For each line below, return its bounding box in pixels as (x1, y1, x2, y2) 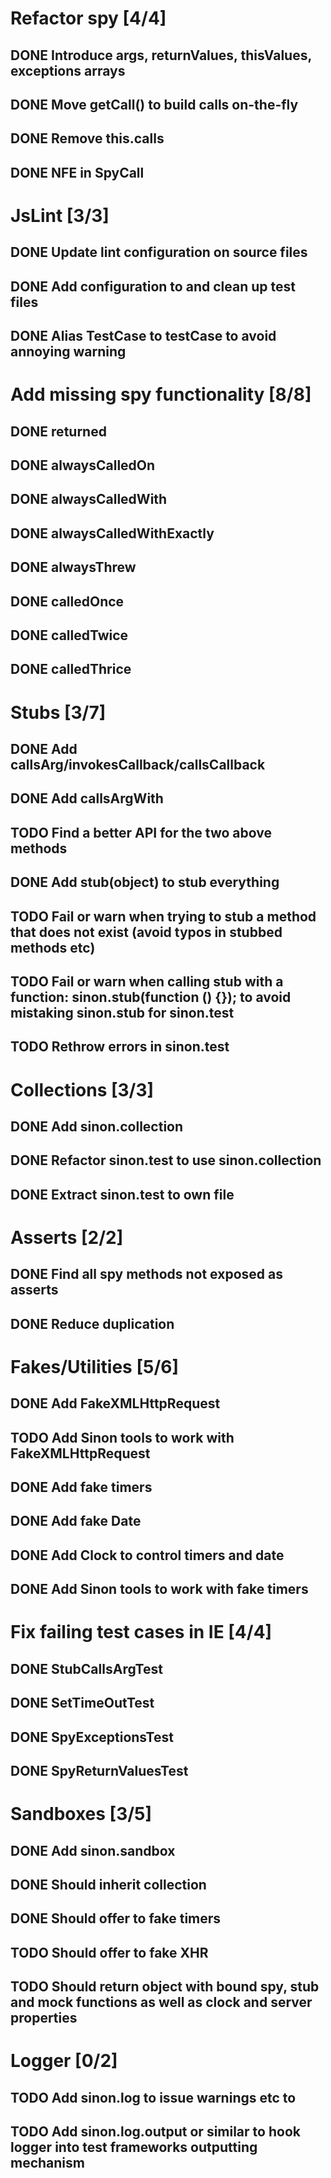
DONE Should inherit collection (10, 1876, 207, 1893)
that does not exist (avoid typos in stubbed (10, 923, 283, 941)
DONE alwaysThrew (10, 559, 137, 576)
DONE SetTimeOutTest (10, 1695, 155, 1712)
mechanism (10, 2155, 85, 2172)
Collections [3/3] (10, 1078, 155, 1101)
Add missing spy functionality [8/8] (10, 383, 312, 406)
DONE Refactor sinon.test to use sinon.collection (10, 1152, 322, 1169)
